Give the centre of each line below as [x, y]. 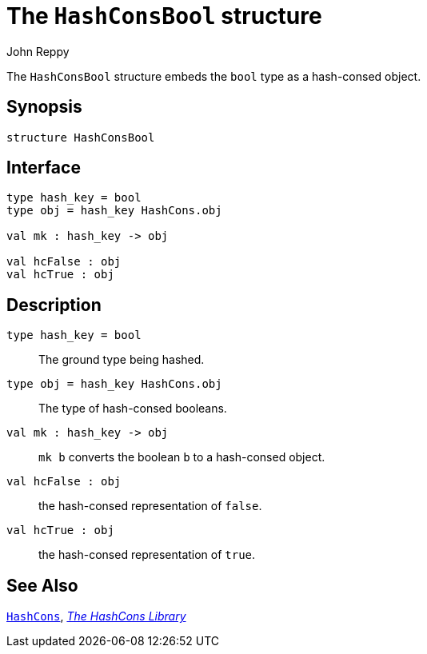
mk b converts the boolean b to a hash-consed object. [182, 457]
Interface [44, 168]
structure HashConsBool [81, 137]
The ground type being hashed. [122, 360]
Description [54, 305]
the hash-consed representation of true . [147, 555]
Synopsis [44, 107]
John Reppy [38, 51]
